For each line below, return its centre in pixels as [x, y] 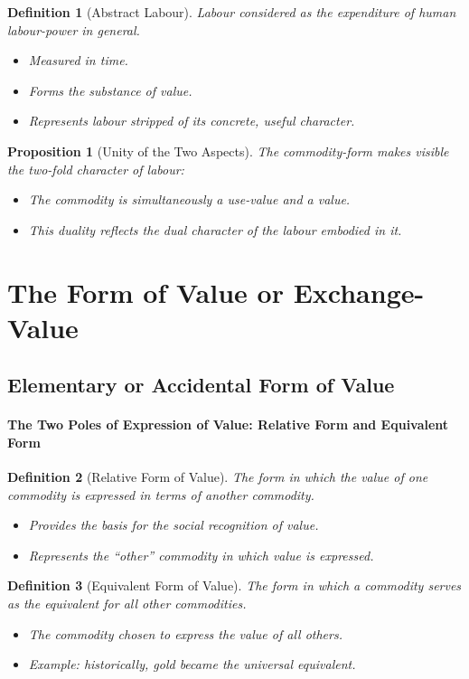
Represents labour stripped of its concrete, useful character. [192, 121]
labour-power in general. [74, 29]
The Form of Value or [145, 292]
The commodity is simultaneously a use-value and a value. [189, 199]
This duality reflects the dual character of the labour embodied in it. [215, 229]
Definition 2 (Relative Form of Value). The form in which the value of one [218, 477]
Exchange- [359, 292]
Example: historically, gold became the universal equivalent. [192, 664]
